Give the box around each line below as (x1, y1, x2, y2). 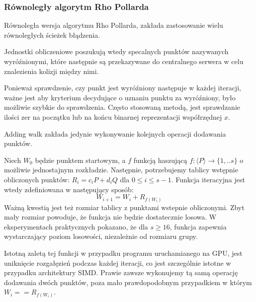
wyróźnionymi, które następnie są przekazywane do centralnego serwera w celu (4, 56, 244, 66)
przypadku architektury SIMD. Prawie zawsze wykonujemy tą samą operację (4, 267, 238, 278)
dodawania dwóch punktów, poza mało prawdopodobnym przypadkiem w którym (4, 277, 252, 287)
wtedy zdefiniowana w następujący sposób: (4, 184, 134, 194)
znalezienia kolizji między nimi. (4, 66, 99, 76)
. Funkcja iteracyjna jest (171, 174, 245, 184)
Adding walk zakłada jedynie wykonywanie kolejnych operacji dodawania (4, 128, 226, 139)
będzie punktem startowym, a (35, 154, 126, 165)
